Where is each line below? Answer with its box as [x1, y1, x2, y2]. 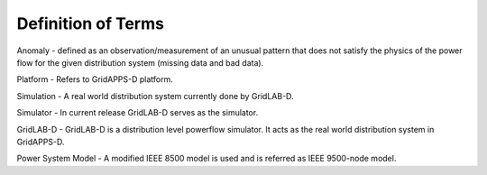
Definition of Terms [16, 14, 164, 33]
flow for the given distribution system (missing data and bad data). [16, 57, 264, 68]
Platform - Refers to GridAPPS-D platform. [16, 74, 173, 85]
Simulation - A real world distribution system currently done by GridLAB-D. [16, 90, 294, 101]
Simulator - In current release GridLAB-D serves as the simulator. [16, 107, 259, 118]
